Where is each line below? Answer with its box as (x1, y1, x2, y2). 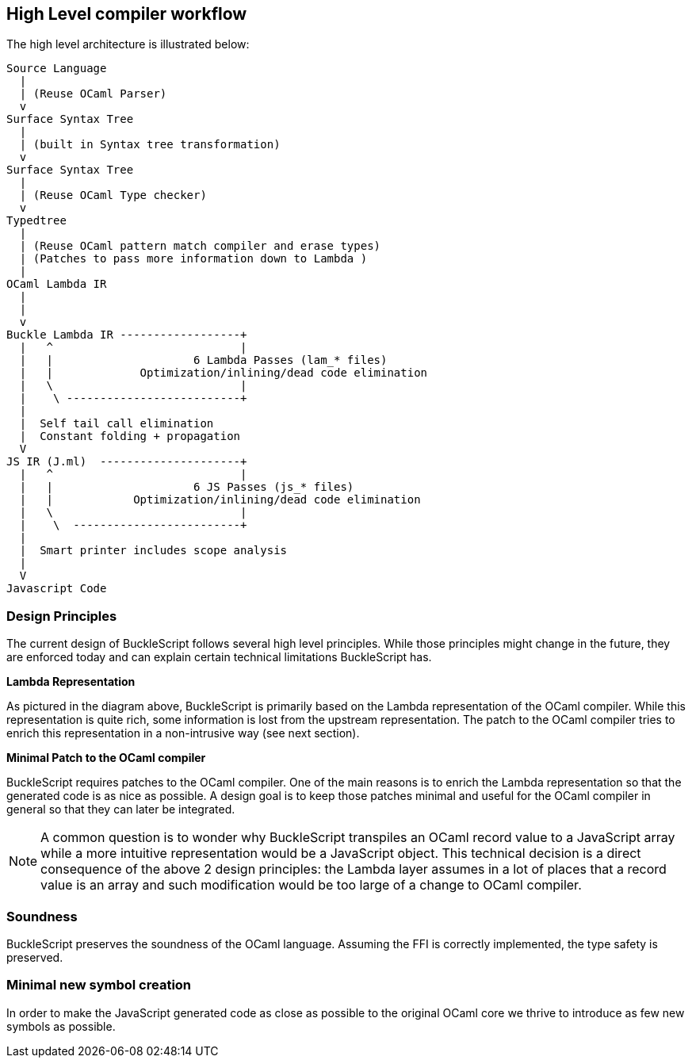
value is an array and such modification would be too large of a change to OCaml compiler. (40, 877, 582, 894)
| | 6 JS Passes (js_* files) (19, 480, 354, 494)
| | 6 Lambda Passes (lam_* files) (19, 354, 388, 367)
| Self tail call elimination (19, 417, 214, 431)
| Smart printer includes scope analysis (19, 544, 288, 557)
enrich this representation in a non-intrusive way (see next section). (6, 726, 360, 741)
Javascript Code (6, 582, 107, 595)
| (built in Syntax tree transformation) (19, 138, 281, 151)
